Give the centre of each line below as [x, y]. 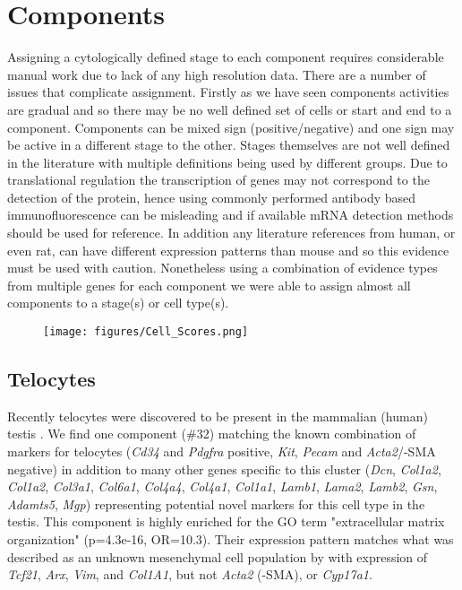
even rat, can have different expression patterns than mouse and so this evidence [228, 250]
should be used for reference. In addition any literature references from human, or [231, 233]
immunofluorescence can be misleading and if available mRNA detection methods [231, 215]
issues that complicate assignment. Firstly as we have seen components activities [228, 92]
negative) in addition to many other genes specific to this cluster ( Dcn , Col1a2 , [224, 469]
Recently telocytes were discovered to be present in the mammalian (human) [218, 416]
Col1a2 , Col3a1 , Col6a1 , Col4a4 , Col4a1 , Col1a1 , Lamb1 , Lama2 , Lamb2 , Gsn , [222, 486]
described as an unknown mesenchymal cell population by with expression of [218, 556]
